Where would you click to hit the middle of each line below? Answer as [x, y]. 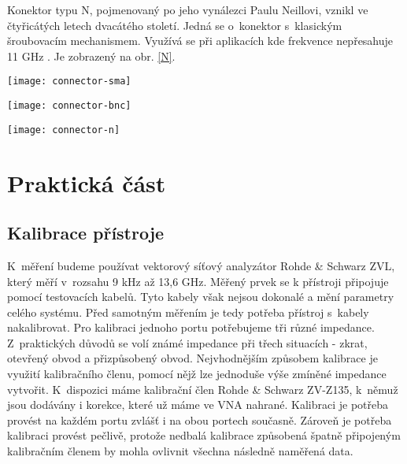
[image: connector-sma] [69, 82]
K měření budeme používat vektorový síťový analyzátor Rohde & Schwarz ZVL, [201, 265]
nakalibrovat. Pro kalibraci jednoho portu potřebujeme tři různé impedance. [191, 327]
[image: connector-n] [64, 130]
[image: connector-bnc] [69, 106]
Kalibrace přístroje [86, 233]
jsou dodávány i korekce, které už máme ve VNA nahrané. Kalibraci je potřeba [198, 405]
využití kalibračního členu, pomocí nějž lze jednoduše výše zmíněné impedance [197, 374]
